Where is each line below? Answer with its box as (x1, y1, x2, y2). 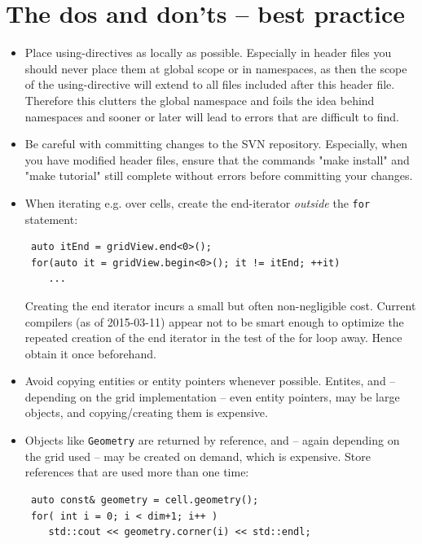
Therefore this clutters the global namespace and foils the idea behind (24, 91, 375, 108)
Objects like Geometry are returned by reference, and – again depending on (24, 432, 400, 449)
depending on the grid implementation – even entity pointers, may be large (24, 388, 400, 405)
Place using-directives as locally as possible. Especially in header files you (24, 44, 392, 61)
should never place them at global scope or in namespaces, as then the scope (24, 59, 407, 77)
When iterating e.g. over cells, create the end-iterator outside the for (24, 194, 371, 211)
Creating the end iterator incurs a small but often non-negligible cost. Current (24, 296, 416, 314)
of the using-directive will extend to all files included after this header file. (24, 76, 395, 93)
